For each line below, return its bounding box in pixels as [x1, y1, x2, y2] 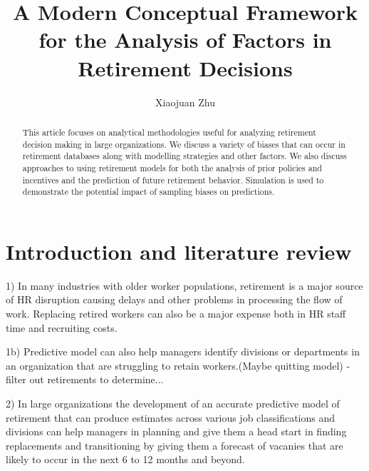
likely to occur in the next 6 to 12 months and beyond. [6, 452, 245, 467]
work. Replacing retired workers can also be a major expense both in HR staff [6, 305, 346, 320]
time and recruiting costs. [6, 320, 118, 335]
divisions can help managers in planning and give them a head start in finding [6, 424, 347, 439]
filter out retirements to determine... [6, 372, 164, 387]
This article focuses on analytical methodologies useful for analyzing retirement [22, 126, 316, 138]
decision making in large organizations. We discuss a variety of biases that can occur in [22, 138, 345, 150]
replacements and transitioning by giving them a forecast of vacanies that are [6, 437, 343, 452]
